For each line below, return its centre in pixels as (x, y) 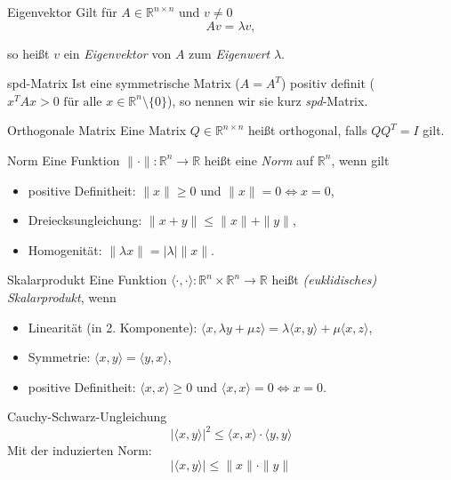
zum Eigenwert (230, 53)
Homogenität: (65, 249)
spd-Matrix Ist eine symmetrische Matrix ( (124, 83)
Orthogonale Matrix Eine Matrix (97, 130)
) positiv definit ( (328, 83)
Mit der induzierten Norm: (80, 450)
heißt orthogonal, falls (307, 130)
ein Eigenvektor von (117, 53)
